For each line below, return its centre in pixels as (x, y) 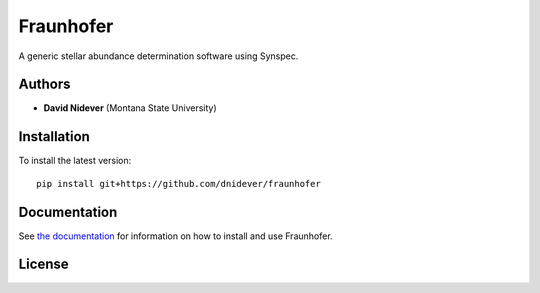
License (43, 264)
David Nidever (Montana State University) (130, 108)
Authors (44, 84)
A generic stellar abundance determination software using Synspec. (158, 56)
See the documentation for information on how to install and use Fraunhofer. (176, 236)
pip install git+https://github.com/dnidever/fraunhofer (179, 183)
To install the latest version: (75, 161)
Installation (54, 136)
